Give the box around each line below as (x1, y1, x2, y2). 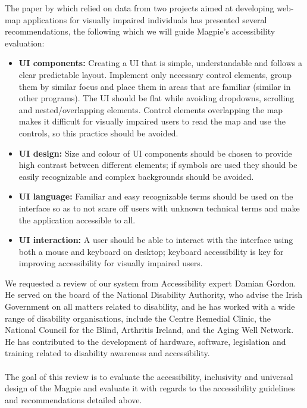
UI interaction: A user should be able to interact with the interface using (18, 233, 293, 246)
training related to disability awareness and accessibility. (5, 347, 210, 359)
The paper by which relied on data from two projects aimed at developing (5, 2, 274, 14)
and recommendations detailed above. (5, 393, 142, 406)
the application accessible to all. (18, 213, 136, 226)
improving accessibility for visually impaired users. (18, 257, 203, 269)
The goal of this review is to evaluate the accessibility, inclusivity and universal (5, 370, 293, 382)
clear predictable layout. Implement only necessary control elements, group (18, 68, 292, 80)
